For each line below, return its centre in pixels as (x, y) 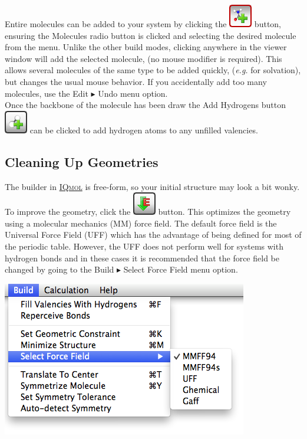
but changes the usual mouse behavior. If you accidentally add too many (136, 81)
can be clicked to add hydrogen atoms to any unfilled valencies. (144, 130)
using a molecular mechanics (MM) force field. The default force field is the (141, 223)
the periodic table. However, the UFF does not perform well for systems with (144, 246)
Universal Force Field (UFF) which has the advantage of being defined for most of (153, 235)
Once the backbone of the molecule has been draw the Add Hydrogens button (146, 105)
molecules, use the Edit (47, 93)
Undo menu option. (133, 93)
